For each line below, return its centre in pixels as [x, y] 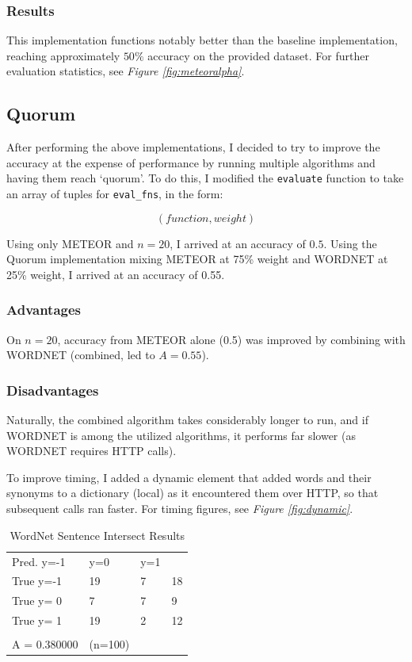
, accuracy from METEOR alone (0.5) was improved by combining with [231, 339]
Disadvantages [53, 390]
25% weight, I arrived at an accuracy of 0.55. [116, 274]
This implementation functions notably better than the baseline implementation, [202, 40]
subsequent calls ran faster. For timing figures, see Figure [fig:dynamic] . [180, 509]
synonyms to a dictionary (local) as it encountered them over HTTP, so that [193, 493]
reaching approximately [63, 55]
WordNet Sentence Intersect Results [97, 535]
